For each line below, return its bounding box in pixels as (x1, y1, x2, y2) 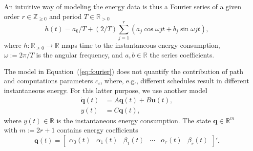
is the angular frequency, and (36, 49, 123, 59)
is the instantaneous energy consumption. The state (56, 115, 211, 125)
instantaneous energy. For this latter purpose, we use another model (4, 85, 208, 95)
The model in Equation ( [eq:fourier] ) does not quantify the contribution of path (4, 66, 244, 76)
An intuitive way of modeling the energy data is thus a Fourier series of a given (4, 1, 241, 11)
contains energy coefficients (57, 125, 138, 135)
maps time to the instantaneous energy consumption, (61, 40, 220, 50)
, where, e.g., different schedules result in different (100, 75, 250, 86)
